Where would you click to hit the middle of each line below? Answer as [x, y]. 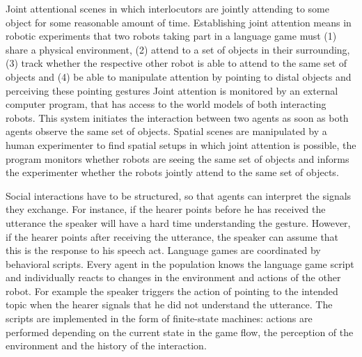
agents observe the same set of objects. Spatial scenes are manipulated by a [166, 131]
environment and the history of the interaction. [106, 346]
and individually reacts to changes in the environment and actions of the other [173, 277]
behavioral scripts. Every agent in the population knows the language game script [180, 263]
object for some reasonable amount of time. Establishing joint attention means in [179, 22]
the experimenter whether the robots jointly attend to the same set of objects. [172, 172]
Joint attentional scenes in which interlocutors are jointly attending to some [167, 8]
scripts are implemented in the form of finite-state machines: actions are [159, 318]
